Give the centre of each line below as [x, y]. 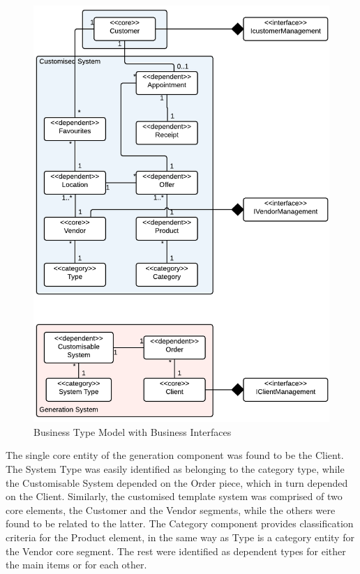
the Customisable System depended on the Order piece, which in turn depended [177, 482]
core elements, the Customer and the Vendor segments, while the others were [171, 509]
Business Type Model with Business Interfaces [133, 431]
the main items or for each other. [76, 565]
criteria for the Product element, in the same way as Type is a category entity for [180, 537]
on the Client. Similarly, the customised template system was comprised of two [174, 496]
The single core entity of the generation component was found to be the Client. [175, 455]
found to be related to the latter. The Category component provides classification [180, 523]
